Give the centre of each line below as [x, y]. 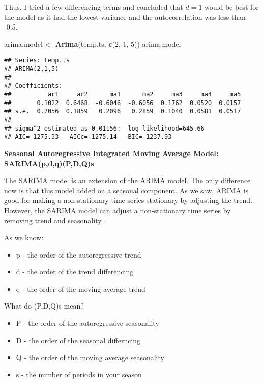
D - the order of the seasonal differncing [78, 340]
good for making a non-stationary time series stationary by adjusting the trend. [128, 200]
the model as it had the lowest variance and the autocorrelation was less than [125, 17]
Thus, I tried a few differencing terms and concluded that [94, 7]
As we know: [24, 237]
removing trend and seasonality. [54, 220]
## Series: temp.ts [37, 60]
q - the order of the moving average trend [81, 288]
